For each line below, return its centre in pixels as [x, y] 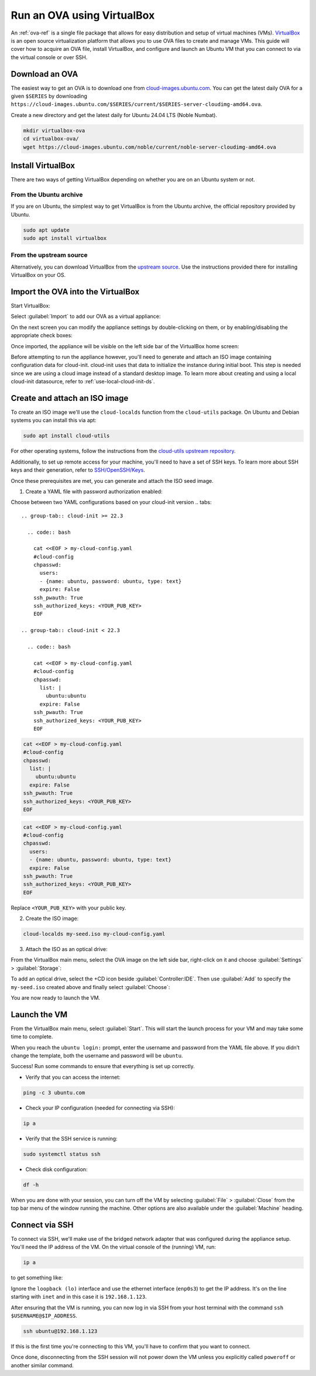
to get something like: [37, 1278]
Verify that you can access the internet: [73, 1077]
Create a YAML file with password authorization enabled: [94, 491]
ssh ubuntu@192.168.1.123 [60, 1331]
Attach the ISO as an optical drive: [66, 949]
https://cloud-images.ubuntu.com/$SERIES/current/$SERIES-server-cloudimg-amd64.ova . [137, 104]
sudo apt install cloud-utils [66, 436]
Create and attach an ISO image [70, 398]
